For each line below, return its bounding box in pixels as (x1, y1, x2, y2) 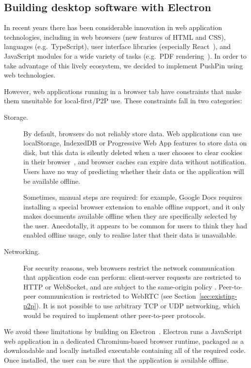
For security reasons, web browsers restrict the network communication (23, 262, 234, 272)
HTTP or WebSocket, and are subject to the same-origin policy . (23, 281, 217, 291)
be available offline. (23, 176, 81, 186)
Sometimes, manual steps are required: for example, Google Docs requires (23, 192, 242, 202)
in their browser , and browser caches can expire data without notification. (23, 157, 247, 167)
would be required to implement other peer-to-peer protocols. (23, 310, 206, 320)
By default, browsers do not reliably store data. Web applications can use (23, 128, 242, 138)
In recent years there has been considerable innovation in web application (4, 22, 222, 32)
